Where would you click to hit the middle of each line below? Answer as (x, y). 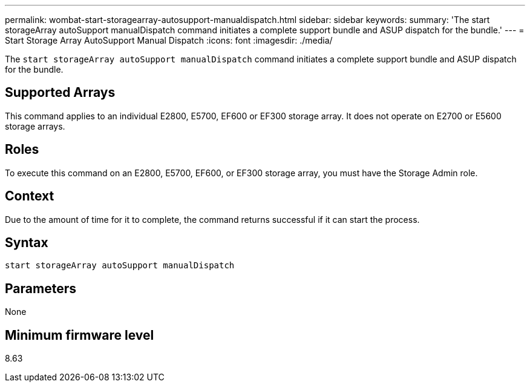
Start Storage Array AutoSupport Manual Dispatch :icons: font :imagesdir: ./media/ (169, 40)
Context (30, 196)
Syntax (27, 242)
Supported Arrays (60, 93)
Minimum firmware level (80, 335)
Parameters (41, 288)
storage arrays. (35, 126)
